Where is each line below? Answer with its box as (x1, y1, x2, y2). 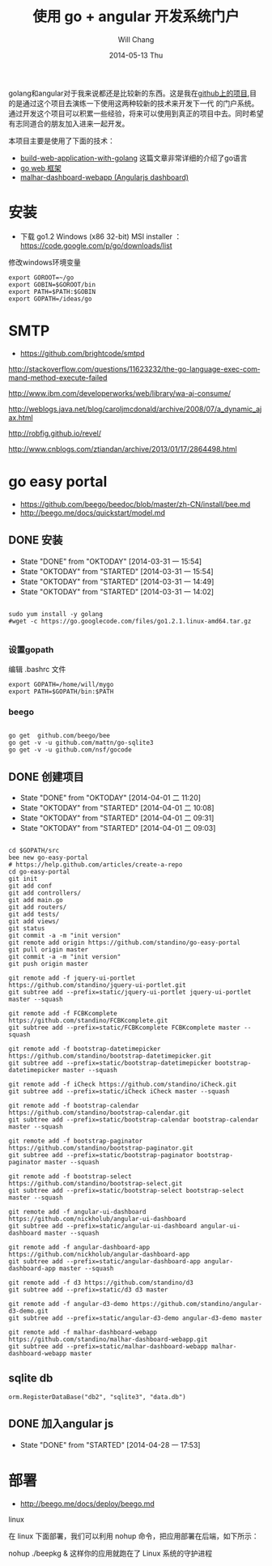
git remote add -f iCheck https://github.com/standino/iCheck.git (8, 1080, 237, 1088)
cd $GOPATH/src (8, 846, 60, 854)
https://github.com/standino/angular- (131, 1300, 263, 1308)
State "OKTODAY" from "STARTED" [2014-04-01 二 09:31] (19, 813, 215, 823)
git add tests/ (8, 910, 60, 918)
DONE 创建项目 (8, 770, 85, 784)
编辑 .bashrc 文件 (8, 664, 66, 674)
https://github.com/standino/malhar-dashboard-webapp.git (8, 1335, 208, 1343)
